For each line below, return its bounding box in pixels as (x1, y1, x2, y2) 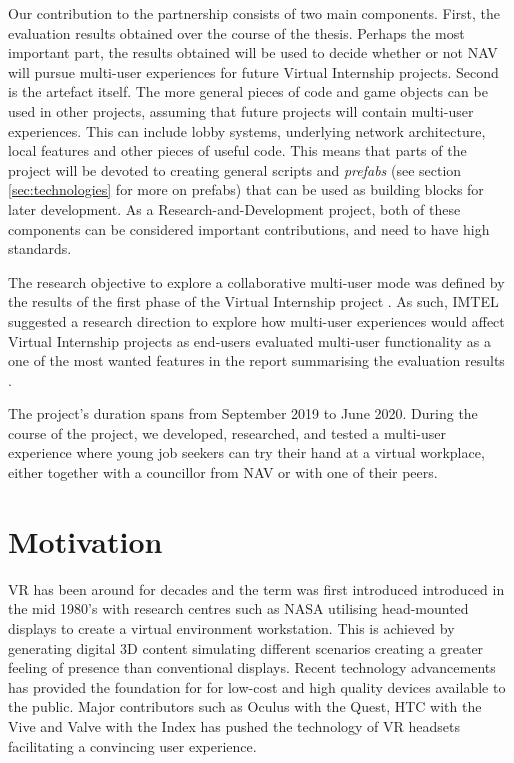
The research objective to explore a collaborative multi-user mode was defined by (8, 271, 505, 292)
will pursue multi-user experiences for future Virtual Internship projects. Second (8, 61, 499, 82)
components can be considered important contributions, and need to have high (8, 218, 490, 239)
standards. (8, 238, 72, 259)
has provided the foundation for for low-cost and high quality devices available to (8, 676, 506, 697)
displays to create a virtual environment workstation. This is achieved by (8, 617, 455, 638)
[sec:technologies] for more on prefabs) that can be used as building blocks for (8, 179, 484, 200)
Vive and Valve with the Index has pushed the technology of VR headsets (8, 715, 460, 736)
